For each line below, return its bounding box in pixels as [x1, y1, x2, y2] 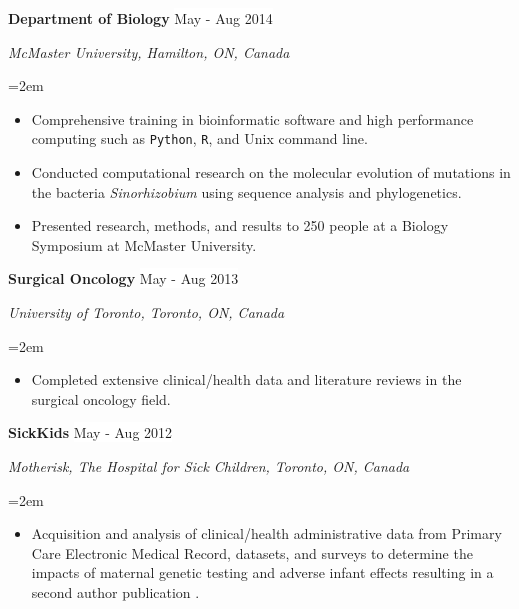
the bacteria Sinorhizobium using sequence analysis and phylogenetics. [31, 181, 462, 202]
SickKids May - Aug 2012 [8, 422, 173, 443]
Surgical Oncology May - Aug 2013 [8, 268, 239, 289]
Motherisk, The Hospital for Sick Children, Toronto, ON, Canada [8, 455, 410, 476]
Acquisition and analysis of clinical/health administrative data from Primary [31, 523, 502, 544]
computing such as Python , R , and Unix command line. [31, 128, 368, 149]
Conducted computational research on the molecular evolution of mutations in [31, 162, 511, 183]
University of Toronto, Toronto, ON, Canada [8, 302, 285, 322]
